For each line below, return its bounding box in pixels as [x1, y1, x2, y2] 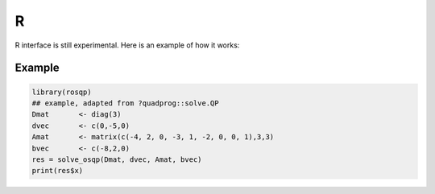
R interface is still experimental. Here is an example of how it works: [14, 40, 240, 50]
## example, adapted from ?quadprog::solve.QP [31, 98, 219, 108]
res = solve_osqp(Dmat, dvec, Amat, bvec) [31, 155, 202, 164]
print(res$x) [31, 166, 84, 175]
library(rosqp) [31, 87, 92, 97]
